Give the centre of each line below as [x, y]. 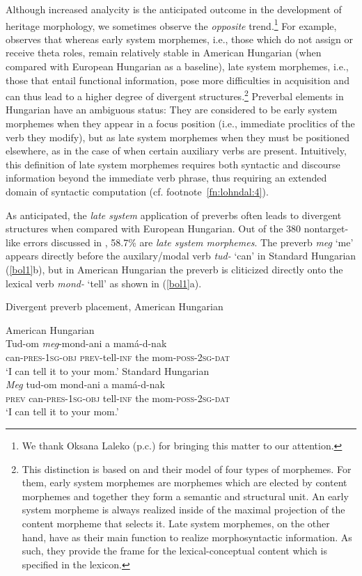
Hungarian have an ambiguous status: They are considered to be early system [172, 110]
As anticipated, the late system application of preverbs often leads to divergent [174, 215]
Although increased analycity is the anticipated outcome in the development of [174, 9]
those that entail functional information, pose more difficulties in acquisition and [178, 80]
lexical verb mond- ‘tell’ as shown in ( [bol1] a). [104, 283]
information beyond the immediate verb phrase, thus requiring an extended [166, 178]
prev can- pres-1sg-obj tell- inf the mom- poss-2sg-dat [118, 398]
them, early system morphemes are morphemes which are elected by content [184, 482]
